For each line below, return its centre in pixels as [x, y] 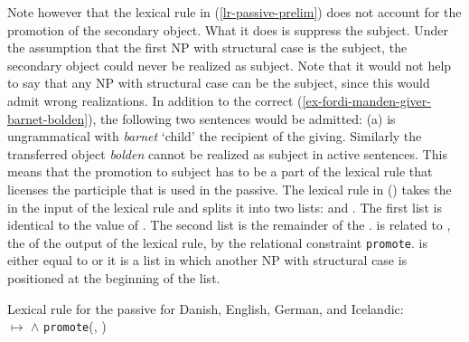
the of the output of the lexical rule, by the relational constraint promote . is [217, 242]
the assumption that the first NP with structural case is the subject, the [207, 47]
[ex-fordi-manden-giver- [366, 100]
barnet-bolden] [48, 118]
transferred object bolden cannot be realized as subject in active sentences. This [227, 153]
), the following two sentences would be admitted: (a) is [242, 118]
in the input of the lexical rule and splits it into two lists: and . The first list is [225, 207]
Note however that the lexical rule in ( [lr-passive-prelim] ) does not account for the [234, 12]
